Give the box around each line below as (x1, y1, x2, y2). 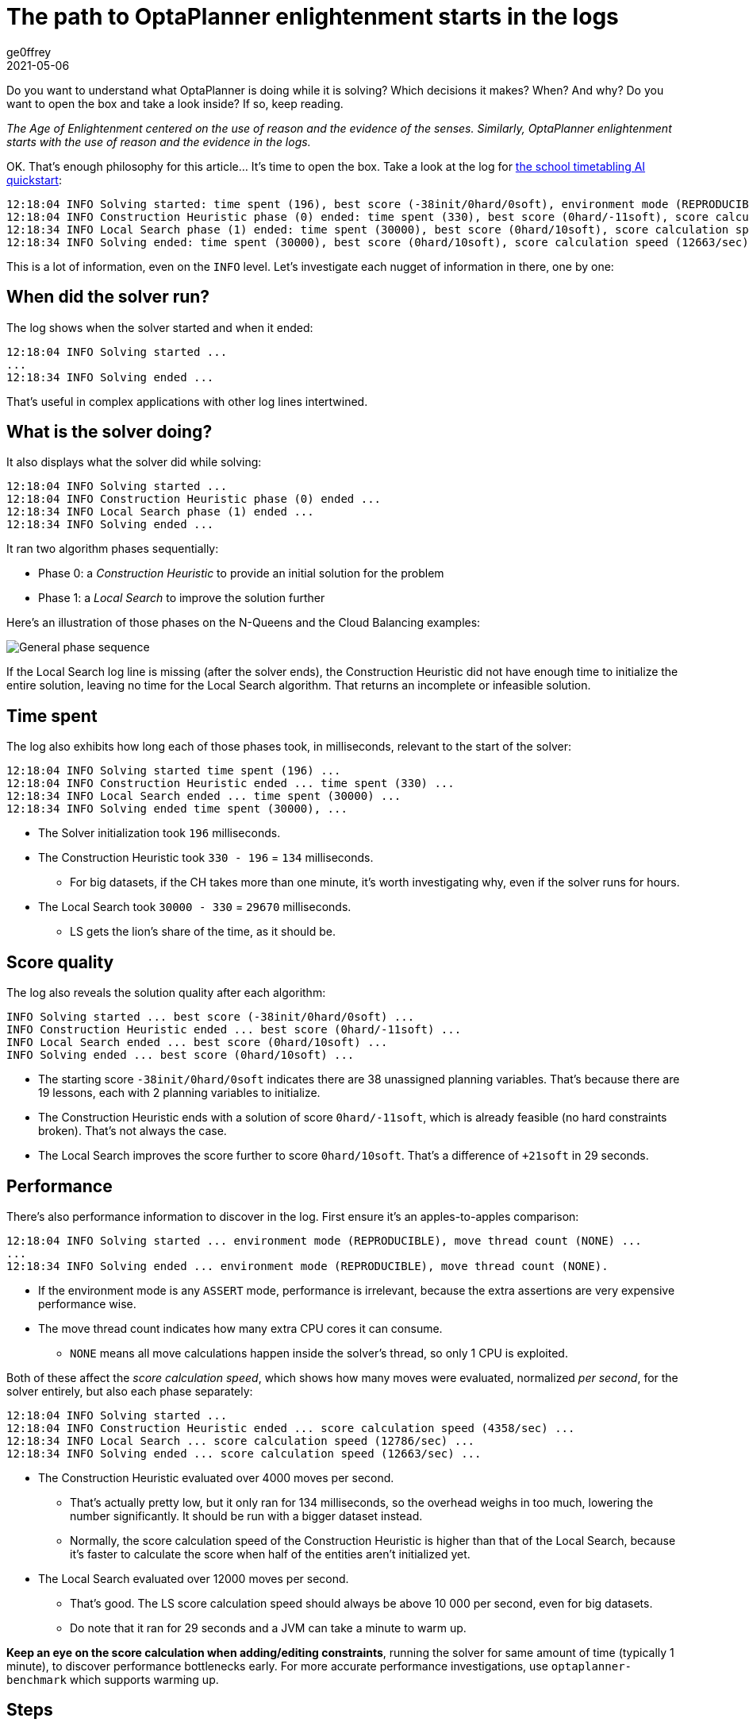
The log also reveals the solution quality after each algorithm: (6, 986, 326, 1000)
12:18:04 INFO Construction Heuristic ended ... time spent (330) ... (6, 777, 455, 790)
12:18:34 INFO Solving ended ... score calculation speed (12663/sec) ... (6, 1446, 482, 1460)
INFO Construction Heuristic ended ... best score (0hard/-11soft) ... (6, 1023, 462, 1037)
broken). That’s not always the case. (38, 1124, 227, 1138)
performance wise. (38, 1296, 136, 1311)
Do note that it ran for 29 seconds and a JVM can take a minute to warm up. (70, 1620, 467, 1635)
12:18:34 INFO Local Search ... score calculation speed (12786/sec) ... (6, 1434, 475, 1447)
